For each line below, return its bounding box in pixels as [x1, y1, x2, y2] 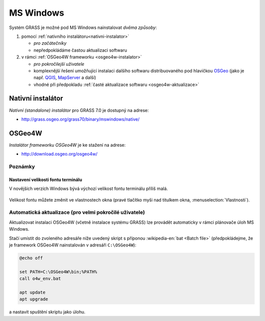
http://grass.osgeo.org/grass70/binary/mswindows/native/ [21, 116, 140, 122]
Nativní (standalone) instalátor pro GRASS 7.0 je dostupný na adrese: [9, 107, 149, 113]
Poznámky [9, 163, 35, 170]
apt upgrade [19, 296, 49, 302]
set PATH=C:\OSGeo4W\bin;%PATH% [19, 269, 98, 274]
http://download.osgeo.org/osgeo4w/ [21, 151, 98, 157]
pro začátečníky [33, 40, 67, 46]
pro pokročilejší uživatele [33, 61, 84, 67]
